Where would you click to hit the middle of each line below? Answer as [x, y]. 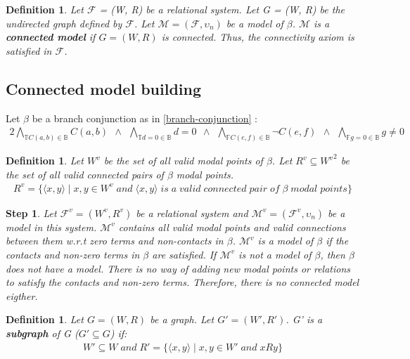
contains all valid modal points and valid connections [232, 227]
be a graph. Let [182, 319]
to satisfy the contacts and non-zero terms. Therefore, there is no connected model [182, 282]
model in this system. [51, 227]
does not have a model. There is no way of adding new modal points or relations [178, 268]
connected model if [51, 37]
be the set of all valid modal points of [183, 161]
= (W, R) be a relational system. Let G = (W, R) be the [222, 9]
